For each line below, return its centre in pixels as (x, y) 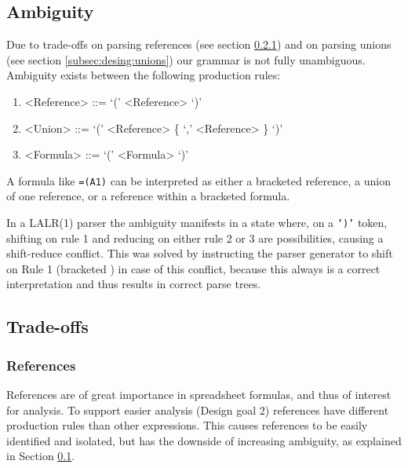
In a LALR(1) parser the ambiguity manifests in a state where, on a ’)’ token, (197, 223)
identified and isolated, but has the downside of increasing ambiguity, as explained (204, 440)
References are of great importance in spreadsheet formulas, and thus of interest (199, 395)
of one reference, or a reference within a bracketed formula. (148, 196)
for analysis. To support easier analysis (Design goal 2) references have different (198, 409)
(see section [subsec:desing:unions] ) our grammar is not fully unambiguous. (186, 59)
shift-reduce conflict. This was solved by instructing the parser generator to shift (200, 253)
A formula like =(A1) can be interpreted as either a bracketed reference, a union (199, 180)
